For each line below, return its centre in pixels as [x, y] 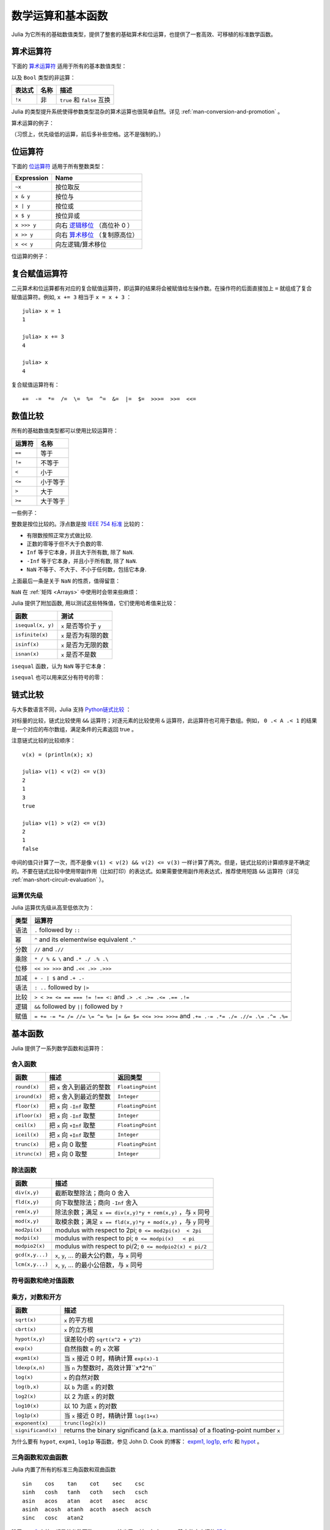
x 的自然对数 [82, 1378]
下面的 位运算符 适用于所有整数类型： [58, 166]
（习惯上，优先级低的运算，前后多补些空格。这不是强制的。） [88, 134]
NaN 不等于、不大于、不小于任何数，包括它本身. [86, 570]
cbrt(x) [26, 1329]
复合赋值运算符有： [35, 385]
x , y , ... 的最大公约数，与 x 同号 [99, 1255]
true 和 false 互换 [85, 100]
